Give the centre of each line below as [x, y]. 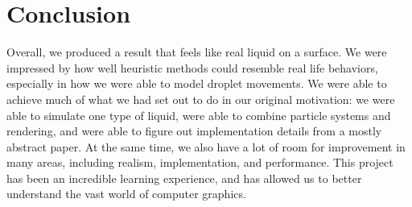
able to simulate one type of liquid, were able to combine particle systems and [199, 115]
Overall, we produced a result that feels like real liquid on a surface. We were [197, 52]
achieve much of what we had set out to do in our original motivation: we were [201, 99]
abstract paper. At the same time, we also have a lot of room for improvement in [206, 146]
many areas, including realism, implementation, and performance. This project [200, 162]
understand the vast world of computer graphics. [126, 194]
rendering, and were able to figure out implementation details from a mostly [194, 131]
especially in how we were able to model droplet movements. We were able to [197, 83]
